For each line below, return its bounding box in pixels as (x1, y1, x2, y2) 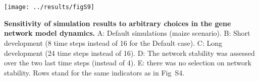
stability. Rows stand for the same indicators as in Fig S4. (4, 67, 185, 77)
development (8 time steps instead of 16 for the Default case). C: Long (4, 38, 222, 48)
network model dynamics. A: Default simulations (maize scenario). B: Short (4, 28, 250, 38)
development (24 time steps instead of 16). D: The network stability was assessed (4, 47, 255, 58)
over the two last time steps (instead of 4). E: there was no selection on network (4, 57, 251, 68)
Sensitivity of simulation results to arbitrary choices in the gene (4, 18, 231, 28)
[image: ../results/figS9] (4, 4, 94, 11)
